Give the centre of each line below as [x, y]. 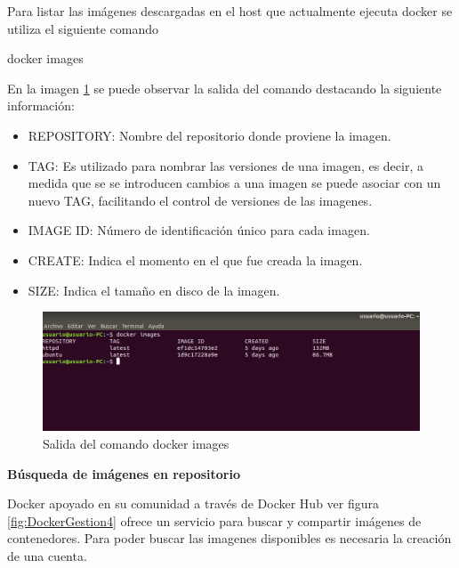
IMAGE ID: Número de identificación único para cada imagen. [199, 230]
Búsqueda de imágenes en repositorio [124, 473]
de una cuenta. [47, 555]
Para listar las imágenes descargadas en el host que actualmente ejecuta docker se [230, 11]
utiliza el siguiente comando [83, 28]
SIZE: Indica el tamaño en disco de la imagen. [154, 290]
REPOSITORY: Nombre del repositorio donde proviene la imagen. [209, 135]
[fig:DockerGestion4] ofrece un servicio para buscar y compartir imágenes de [214, 520]
